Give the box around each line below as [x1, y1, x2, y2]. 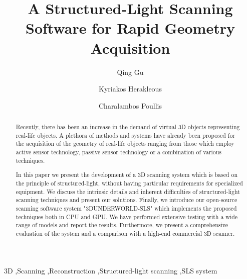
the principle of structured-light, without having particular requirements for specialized [16, 178, 243, 187]
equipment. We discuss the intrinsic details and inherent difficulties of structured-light [16, 187, 240, 196]
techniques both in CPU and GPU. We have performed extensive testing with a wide [16, 212, 238, 221]
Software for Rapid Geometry [26, 18, 235, 38]
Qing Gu [117, 66, 144, 77]
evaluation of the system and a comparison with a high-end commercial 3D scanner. [16, 229, 235, 237]
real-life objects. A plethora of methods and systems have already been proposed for [16, 131, 235, 139]
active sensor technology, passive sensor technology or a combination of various [16, 148, 221, 156]
